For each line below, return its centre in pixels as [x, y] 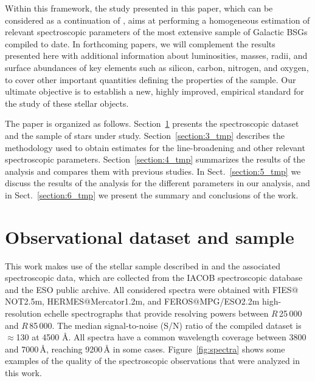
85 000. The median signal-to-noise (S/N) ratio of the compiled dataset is [165, 325]
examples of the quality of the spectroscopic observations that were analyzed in [153, 361]
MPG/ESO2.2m [230, 301]
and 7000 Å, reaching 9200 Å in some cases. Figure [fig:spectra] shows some [145, 349]
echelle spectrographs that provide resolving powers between [156, 313]
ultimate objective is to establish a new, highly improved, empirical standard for [154, 91]
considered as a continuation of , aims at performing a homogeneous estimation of [157, 20]
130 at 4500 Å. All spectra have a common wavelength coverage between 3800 [161, 337]
